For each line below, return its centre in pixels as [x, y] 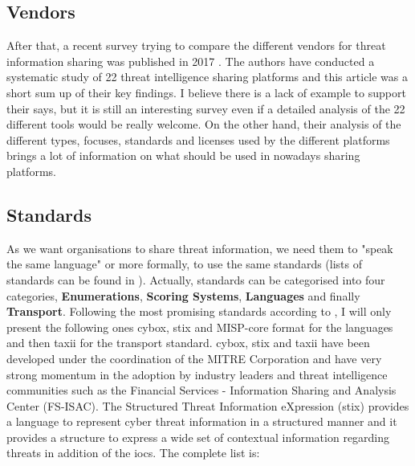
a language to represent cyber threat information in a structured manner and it [202, 421]
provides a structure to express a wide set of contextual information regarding [198, 437]
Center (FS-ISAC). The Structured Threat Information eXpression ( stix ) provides [208, 405]
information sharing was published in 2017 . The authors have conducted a [191, 61]
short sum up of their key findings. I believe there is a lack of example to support [206, 92]
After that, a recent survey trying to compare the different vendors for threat [196, 45]
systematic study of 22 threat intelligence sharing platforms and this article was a [207, 77]
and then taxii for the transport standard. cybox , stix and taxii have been [188, 343]
